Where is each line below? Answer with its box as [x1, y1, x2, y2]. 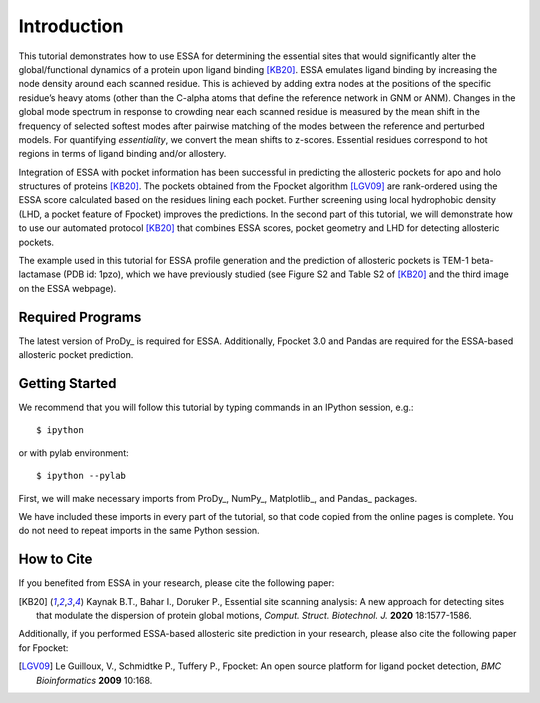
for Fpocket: [18, 641, 69, 654]
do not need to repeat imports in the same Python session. [18, 525, 260, 537]
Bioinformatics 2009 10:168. [36, 674, 153, 686]
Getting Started [18, 375, 117, 392]
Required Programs [18, 308, 142, 325]
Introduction [18, 15, 124, 37]
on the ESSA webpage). [18, 282, 117, 294]
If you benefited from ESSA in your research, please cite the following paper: [18, 577, 335, 589]
